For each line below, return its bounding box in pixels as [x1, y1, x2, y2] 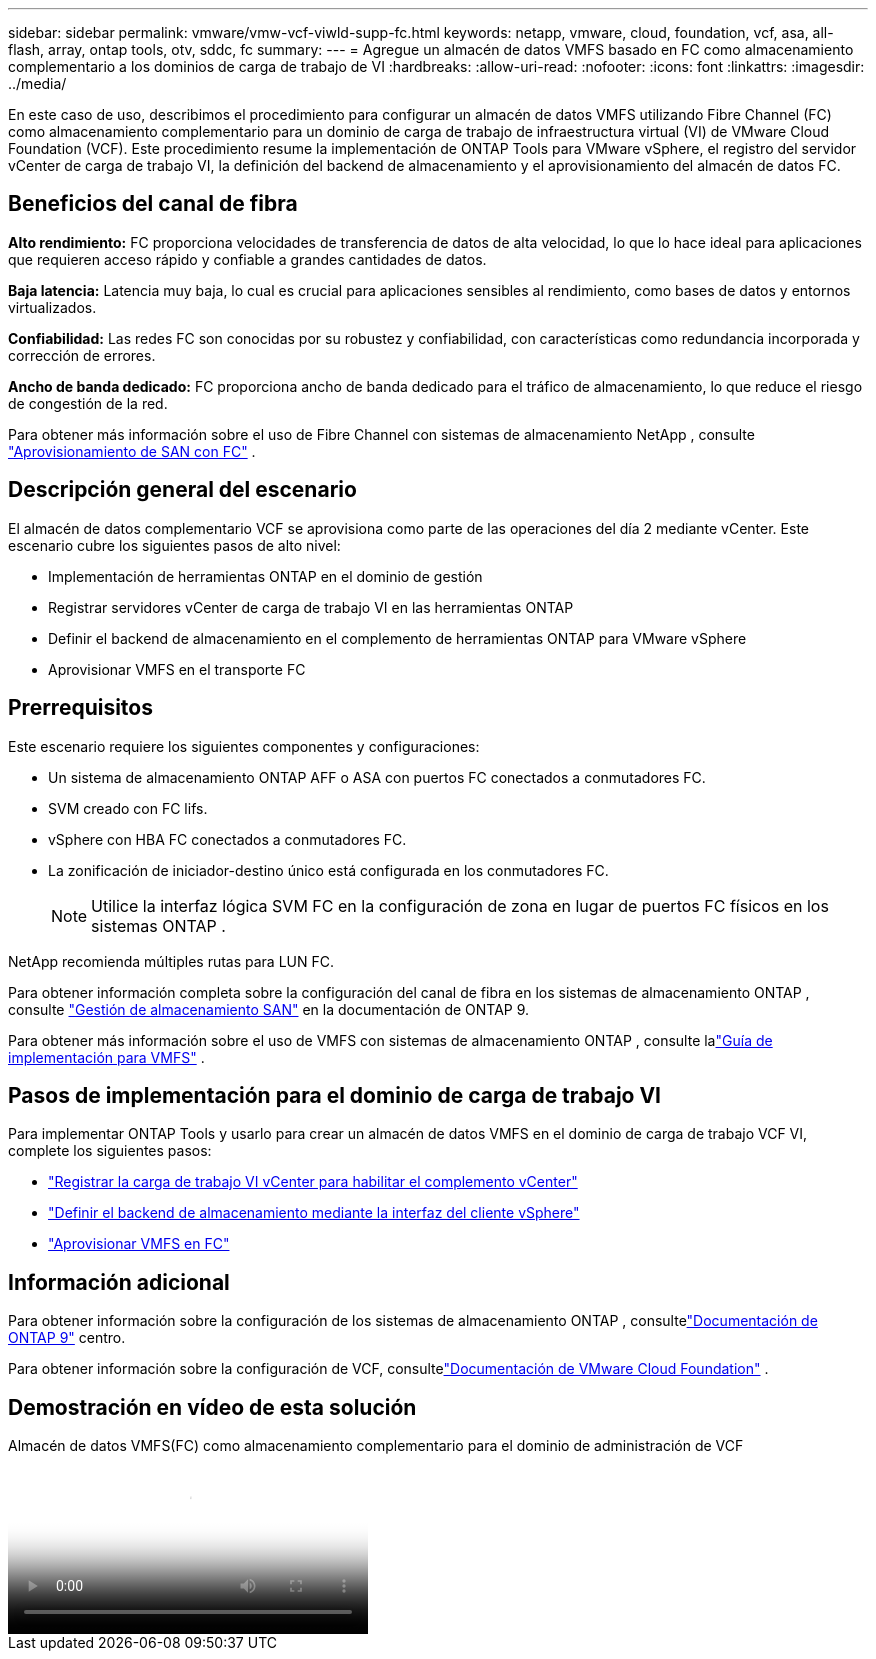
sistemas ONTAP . [91, 915, 226, 936]
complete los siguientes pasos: [8, 1142, 212, 1160]
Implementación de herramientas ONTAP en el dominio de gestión [48, 567, 483, 585]
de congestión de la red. [8, 394, 168, 412]
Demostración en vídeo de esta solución [8, 1394, 417, 1420]
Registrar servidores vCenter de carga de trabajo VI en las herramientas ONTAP [48, 598, 574, 616]
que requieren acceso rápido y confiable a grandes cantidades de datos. [8, 250, 487, 268]
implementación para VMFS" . [8, 1048, 205, 1066]
